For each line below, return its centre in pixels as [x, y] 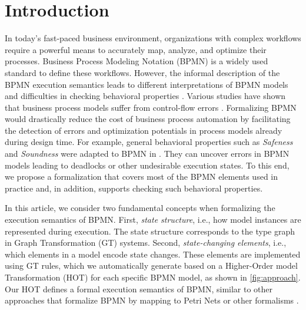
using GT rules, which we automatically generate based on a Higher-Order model [151, 266]
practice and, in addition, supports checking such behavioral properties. [134, 188]
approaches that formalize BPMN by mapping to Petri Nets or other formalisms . [152, 300]
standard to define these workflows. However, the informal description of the [142, 72]
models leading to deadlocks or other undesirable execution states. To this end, [147, 165]
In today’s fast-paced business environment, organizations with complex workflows [153, 38]
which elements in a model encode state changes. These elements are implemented [153, 254]
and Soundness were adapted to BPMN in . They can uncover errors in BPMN [147, 154]
